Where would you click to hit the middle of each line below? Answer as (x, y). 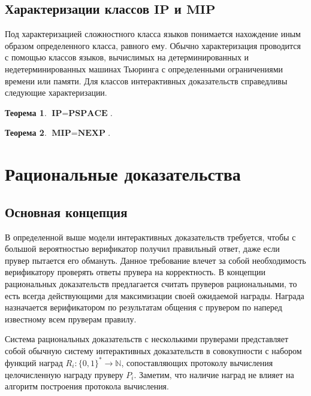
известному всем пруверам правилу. (71, 319)
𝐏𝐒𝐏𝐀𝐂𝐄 (88, 113)
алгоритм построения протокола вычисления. (87, 386)
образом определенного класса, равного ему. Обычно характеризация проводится (153, 45)
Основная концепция (66, 211)
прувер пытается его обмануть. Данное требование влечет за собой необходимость (155, 260)
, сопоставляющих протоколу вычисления (197, 362)
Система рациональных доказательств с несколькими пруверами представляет (147, 339)
